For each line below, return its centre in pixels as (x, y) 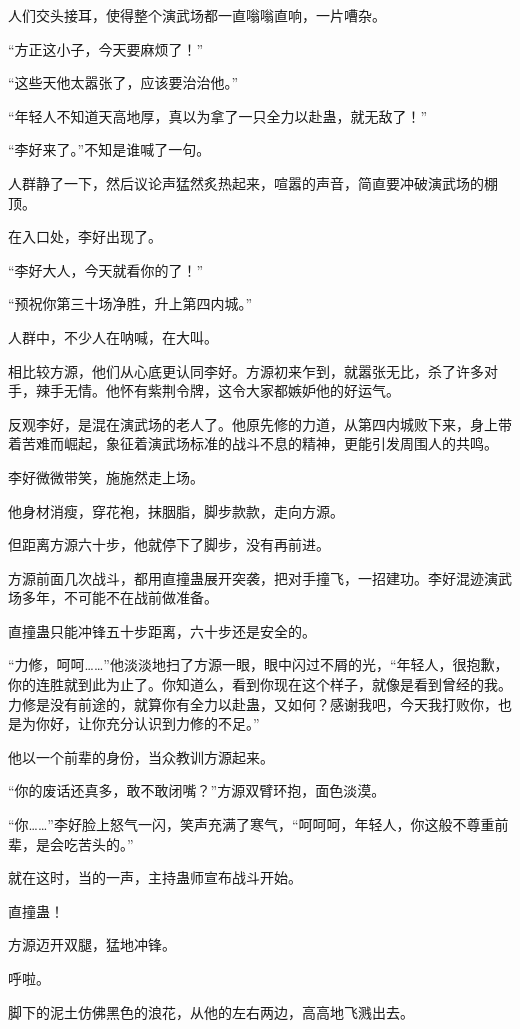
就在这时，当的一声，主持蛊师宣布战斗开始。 (155, 877)
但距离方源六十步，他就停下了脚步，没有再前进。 (169, 544)
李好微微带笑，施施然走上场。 (106, 476)
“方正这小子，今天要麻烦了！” (106, 48)
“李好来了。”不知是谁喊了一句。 (109, 149)
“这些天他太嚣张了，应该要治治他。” (123, 82)
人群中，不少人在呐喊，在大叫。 (113, 336)
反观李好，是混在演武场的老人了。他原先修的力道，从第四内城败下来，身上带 (260, 423)
